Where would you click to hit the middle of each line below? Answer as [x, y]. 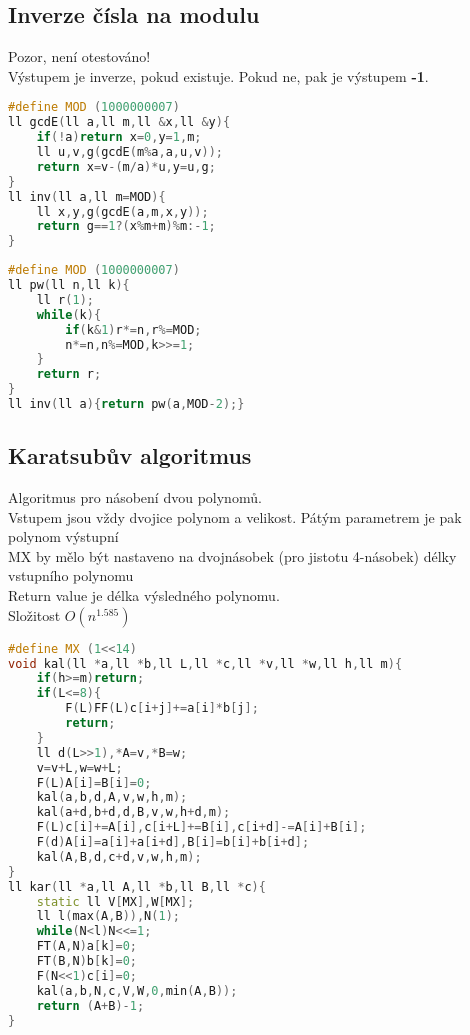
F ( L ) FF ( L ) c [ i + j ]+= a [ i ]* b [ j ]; [162, 708]
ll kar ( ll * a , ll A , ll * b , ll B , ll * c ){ [137, 886]
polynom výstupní [63, 536]
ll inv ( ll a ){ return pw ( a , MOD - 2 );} [126, 404]
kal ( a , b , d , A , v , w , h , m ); [112, 797]
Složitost [34, 614]
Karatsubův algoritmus [130, 455]
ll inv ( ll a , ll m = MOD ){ [87, 196]
